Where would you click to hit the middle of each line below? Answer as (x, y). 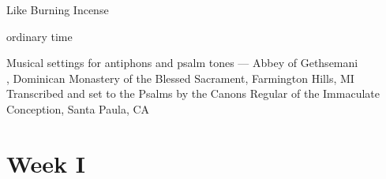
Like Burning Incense (58, 9)
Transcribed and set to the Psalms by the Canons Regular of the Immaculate (193, 93)
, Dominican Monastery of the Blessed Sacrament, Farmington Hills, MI (180, 78)
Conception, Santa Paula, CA (78, 108)
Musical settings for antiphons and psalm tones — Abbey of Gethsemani (182, 63)
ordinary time (39, 36)
